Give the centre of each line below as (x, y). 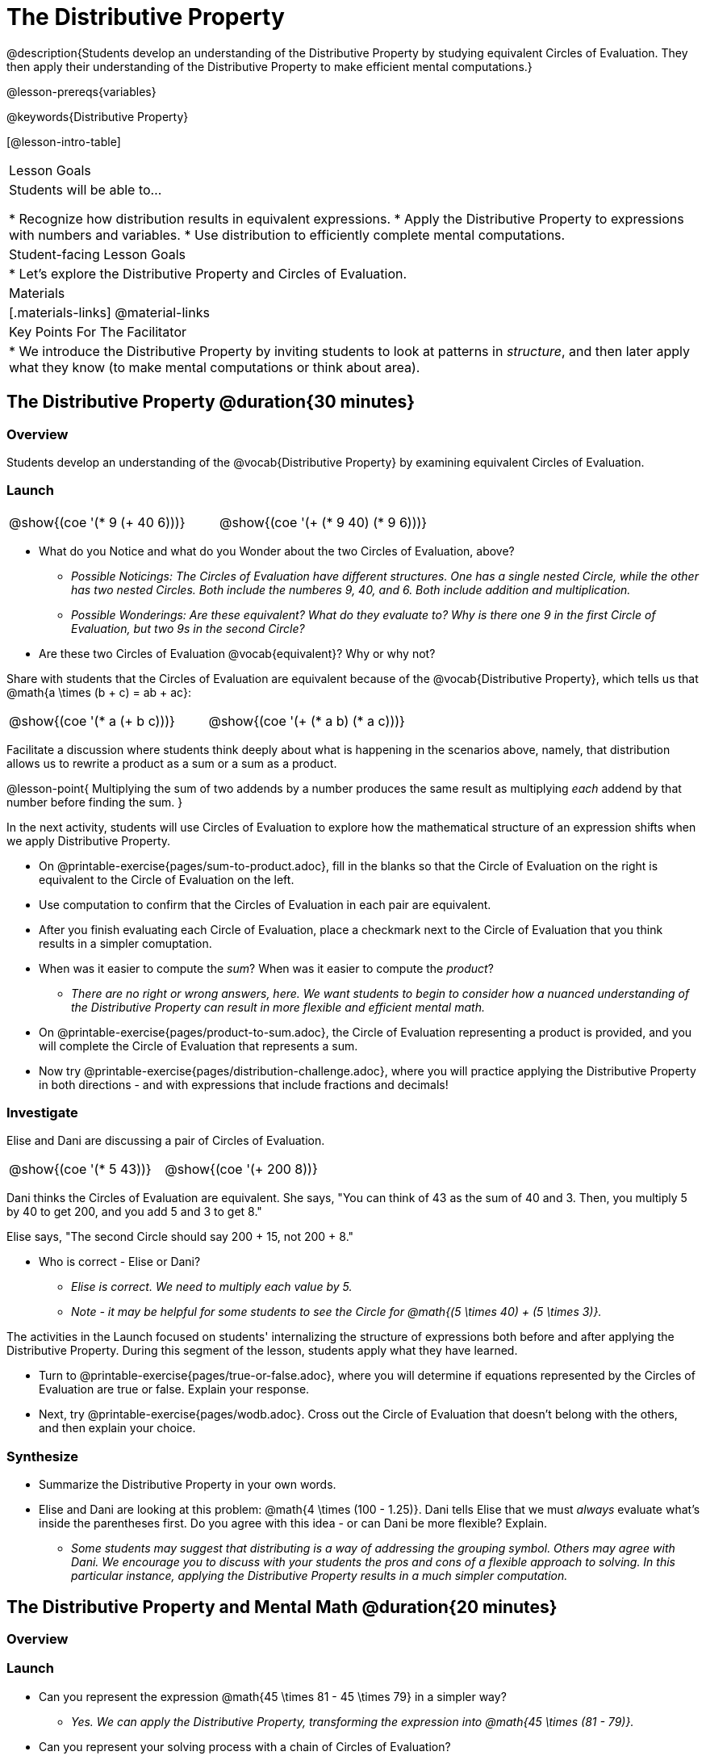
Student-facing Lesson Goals (98, 254)
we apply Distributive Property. (89, 840)
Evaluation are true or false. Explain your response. (174, 1389)
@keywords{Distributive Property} (98, 116)
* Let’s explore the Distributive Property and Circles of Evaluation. (208, 273)
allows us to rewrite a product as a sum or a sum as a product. (172, 763)
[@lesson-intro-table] (64, 141)
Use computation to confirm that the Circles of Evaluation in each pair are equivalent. (265, 904)
